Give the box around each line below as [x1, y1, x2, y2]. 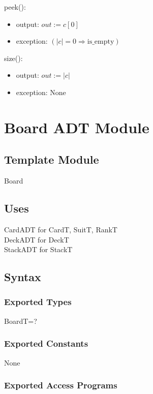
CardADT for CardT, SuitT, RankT [4, 224, 117, 234]
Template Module [4, 151, 99, 167]
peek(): [4, 2, 26, 12]
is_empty [87, 38, 114, 46]
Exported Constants [4, 337, 88, 350]
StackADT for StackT [4, 244, 73, 255]
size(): [4, 52, 23, 63]
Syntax [4, 269, 41, 285]
